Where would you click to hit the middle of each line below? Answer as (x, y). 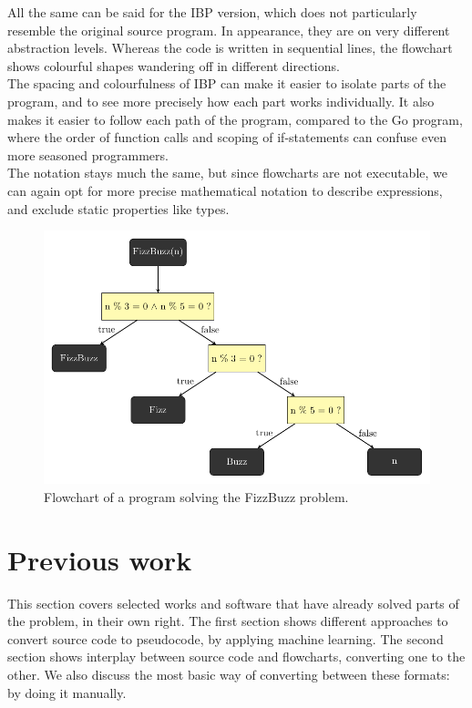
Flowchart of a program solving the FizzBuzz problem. (196, 496)
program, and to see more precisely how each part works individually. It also (221, 101)
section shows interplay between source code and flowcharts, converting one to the (236, 657)
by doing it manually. (67, 692)
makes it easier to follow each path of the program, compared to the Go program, (235, 119)
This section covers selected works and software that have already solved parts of (233, 603)
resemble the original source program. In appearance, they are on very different (229, 30)
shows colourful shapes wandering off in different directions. (174, 65)
